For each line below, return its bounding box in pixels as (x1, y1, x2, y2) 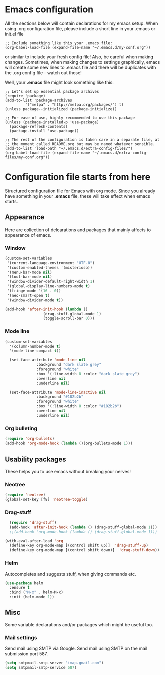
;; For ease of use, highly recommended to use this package (5, 115, 135, 120)
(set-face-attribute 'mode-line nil (9, 357, 86, 363)
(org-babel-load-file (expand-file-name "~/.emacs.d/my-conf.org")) (5, 45, 151, 50)
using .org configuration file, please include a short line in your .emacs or (5, 25, 156, 31)
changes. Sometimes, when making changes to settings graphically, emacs (5, 59, 160, 65)
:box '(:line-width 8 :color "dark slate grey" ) (36, 371, 140, 376)
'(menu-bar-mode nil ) (7, 270, 52, 275)
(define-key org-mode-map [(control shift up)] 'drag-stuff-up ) (9, 543, 149, 548)
